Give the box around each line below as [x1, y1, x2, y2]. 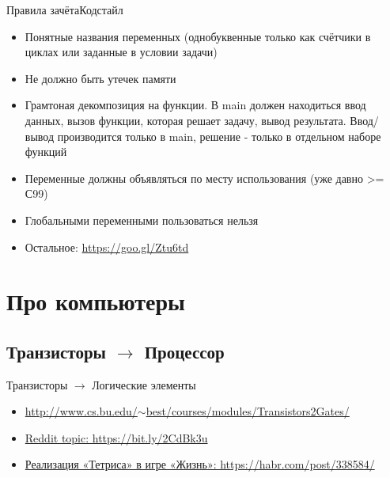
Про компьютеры [6, 285, 185, 317]
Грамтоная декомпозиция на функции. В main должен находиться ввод [25, 97, 366, 113]
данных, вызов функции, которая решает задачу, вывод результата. [25, 112, 346, 128]
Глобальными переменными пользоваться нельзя [25, 211, 259, 228]
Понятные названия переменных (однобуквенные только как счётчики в [25, 28, 371, 44]
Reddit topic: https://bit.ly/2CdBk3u [25, 429, 208, 446]
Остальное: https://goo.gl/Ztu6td [25, 238, 189, 255]
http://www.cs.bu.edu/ [25, 403, 138, 419]
